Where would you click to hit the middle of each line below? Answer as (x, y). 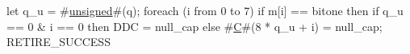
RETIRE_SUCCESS (59, 42)
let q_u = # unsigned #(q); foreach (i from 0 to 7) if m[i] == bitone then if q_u (205, 10)
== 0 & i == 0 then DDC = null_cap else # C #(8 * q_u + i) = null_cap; (195, 26)
